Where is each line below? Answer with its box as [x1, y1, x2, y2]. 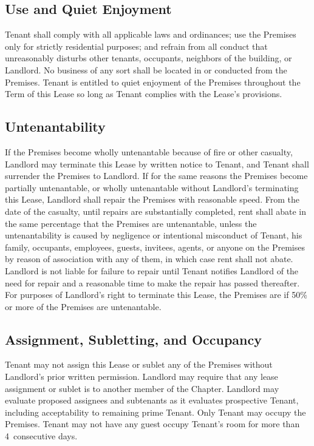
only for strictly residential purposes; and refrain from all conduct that [5, 39, 268, 52]
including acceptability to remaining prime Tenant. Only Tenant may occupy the [5, 405, 306, 418]
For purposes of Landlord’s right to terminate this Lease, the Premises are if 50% [5, 288, 307, 301]
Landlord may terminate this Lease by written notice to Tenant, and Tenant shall [5, 157, 309, 170]
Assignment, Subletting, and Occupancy [5, 329, 262, 348]
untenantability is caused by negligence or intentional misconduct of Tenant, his [5, 229, 302, 242]
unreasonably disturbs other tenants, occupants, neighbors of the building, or [5, 52, 292, 64]
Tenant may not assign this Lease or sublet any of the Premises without [5, 358, 273, 371]
